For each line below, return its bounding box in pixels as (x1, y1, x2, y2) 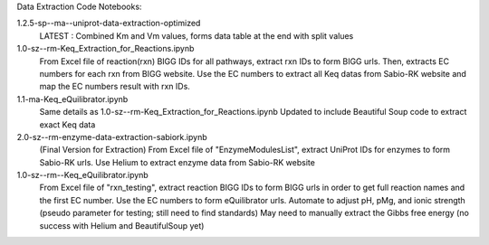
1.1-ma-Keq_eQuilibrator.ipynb (16, 93, 129, 104)
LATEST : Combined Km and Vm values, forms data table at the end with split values (39, 30, 354, 41)
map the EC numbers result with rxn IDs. (39, 81, 190, 92)
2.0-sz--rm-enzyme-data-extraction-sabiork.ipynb (16, 131, 207, 142)
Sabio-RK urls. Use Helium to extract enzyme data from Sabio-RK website (39, 156, 316, 167)
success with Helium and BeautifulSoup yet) (39, 220, 205, 231)
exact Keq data (39, 118, 96, 130)
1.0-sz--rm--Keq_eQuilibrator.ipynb (16, 170, 149, 181)
